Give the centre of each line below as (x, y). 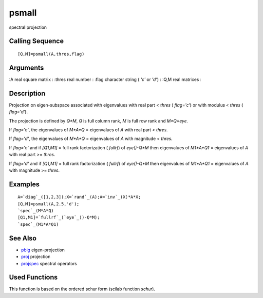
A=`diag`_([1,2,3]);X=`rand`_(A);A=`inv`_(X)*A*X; (79, 197)
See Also (23, 238)
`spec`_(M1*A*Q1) (38, 224)
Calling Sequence (37, 41)
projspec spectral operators (49, 263)
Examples (24, 184)
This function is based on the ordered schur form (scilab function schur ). (82, 289)
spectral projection (28, 27)
